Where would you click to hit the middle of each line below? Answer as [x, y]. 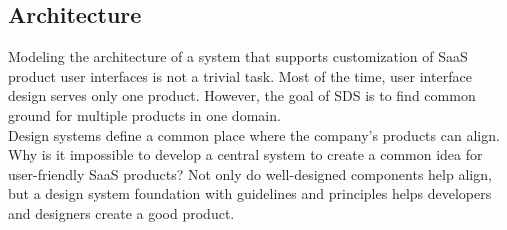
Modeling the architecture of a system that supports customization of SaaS [238, 56]
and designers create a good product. [121, 212]
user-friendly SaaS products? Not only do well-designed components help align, [250, 173]
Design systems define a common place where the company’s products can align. [254, 134]
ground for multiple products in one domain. [144, 114]
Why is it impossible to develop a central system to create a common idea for [245, 154]
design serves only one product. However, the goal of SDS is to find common [242, 95]
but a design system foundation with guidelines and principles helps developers [250, 193]
